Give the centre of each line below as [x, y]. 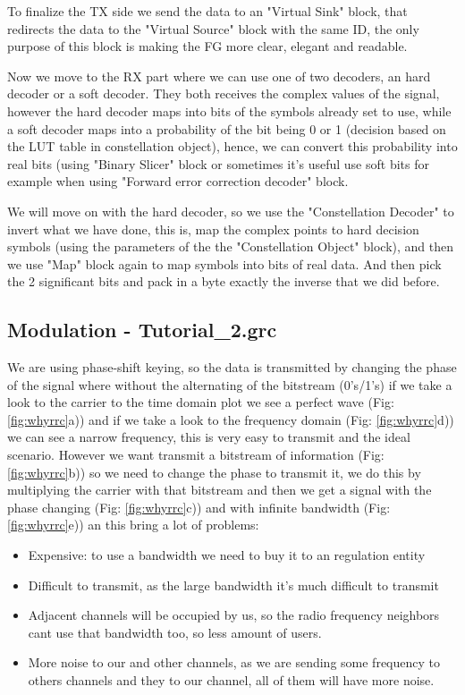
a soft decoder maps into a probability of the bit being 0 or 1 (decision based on [227, 128]
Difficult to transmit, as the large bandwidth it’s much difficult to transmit [233, 585]
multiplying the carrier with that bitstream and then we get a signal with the [220, 490]
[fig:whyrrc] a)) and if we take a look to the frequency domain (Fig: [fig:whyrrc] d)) [231, 419]
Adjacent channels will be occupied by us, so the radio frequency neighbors [234, 615]
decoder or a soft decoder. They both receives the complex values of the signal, [224, 93]
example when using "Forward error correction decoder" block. [178, 181]
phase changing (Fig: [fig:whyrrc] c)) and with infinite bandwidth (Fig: [199, 507]
